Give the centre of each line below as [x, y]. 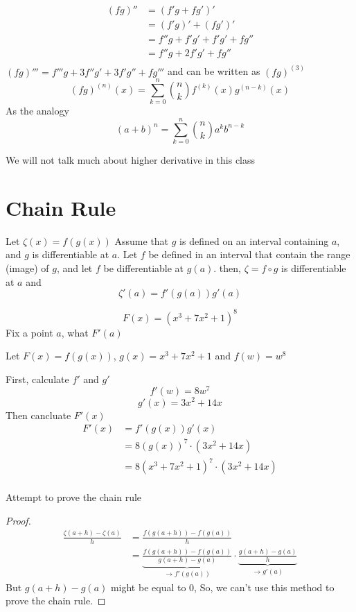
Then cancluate [38, 415]
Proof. [18, 520]
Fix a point [29, 332]
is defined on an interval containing [254, 240]
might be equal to [148, 587]
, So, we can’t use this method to [264, 587]
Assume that [142, 240]
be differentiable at [144, 267]
